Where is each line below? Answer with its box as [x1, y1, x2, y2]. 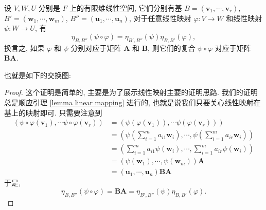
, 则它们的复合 [148, 42, 196, 53]
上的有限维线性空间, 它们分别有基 [69, 3, 182, 13]
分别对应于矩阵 [70, 42, 121, 53]
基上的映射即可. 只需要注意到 [4, 107, 102, 118]
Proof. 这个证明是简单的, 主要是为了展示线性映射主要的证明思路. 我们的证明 [4, 87, 258, 98]
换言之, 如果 [4, 42, 45, 53]
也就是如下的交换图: [4, 69, 71, 80]
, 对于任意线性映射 [129, 12, 191, 23]
